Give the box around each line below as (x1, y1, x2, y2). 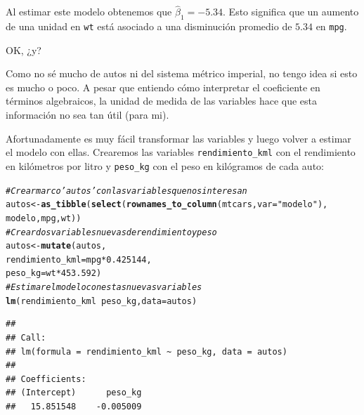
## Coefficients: (6, 374, 86, 384)
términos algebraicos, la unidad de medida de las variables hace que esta (6, 93, 318, 108)
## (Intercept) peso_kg (6, 388, 142, 398)
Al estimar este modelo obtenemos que (6, 4, 172, 19)
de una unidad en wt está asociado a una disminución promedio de (6, 19, 292, 34)
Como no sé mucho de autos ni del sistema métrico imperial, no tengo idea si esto (6, 66, 358, 81)
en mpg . (316, 19, 347, 34)
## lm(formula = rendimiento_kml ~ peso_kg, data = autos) (6, 346, 287, 357)
